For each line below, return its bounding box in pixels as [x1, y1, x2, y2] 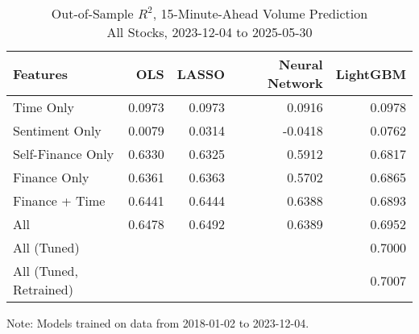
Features [13, 64, 68, 83]
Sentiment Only [13, 121, 102, 140]
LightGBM [335, 64, 406, 83]
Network [267, 73, 323, 92]
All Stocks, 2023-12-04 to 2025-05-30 [106, 23, 313, 41]
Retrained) [13, 280, 73, 299]
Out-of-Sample [51, 4, 134, 23]
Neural [279, 55, 323, 73]
